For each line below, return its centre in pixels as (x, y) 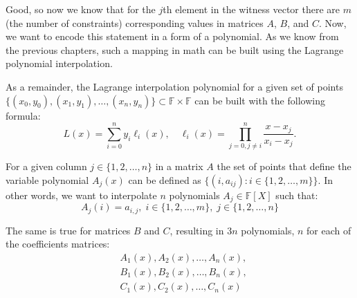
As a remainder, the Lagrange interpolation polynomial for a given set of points (174, 86)
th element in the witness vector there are (251, 9)
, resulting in (197, 230)
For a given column (46, 166)
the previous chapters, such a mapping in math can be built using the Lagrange (175, 49)
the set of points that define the (284, 166)
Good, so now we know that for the (81, 9)
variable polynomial (47, 179)
